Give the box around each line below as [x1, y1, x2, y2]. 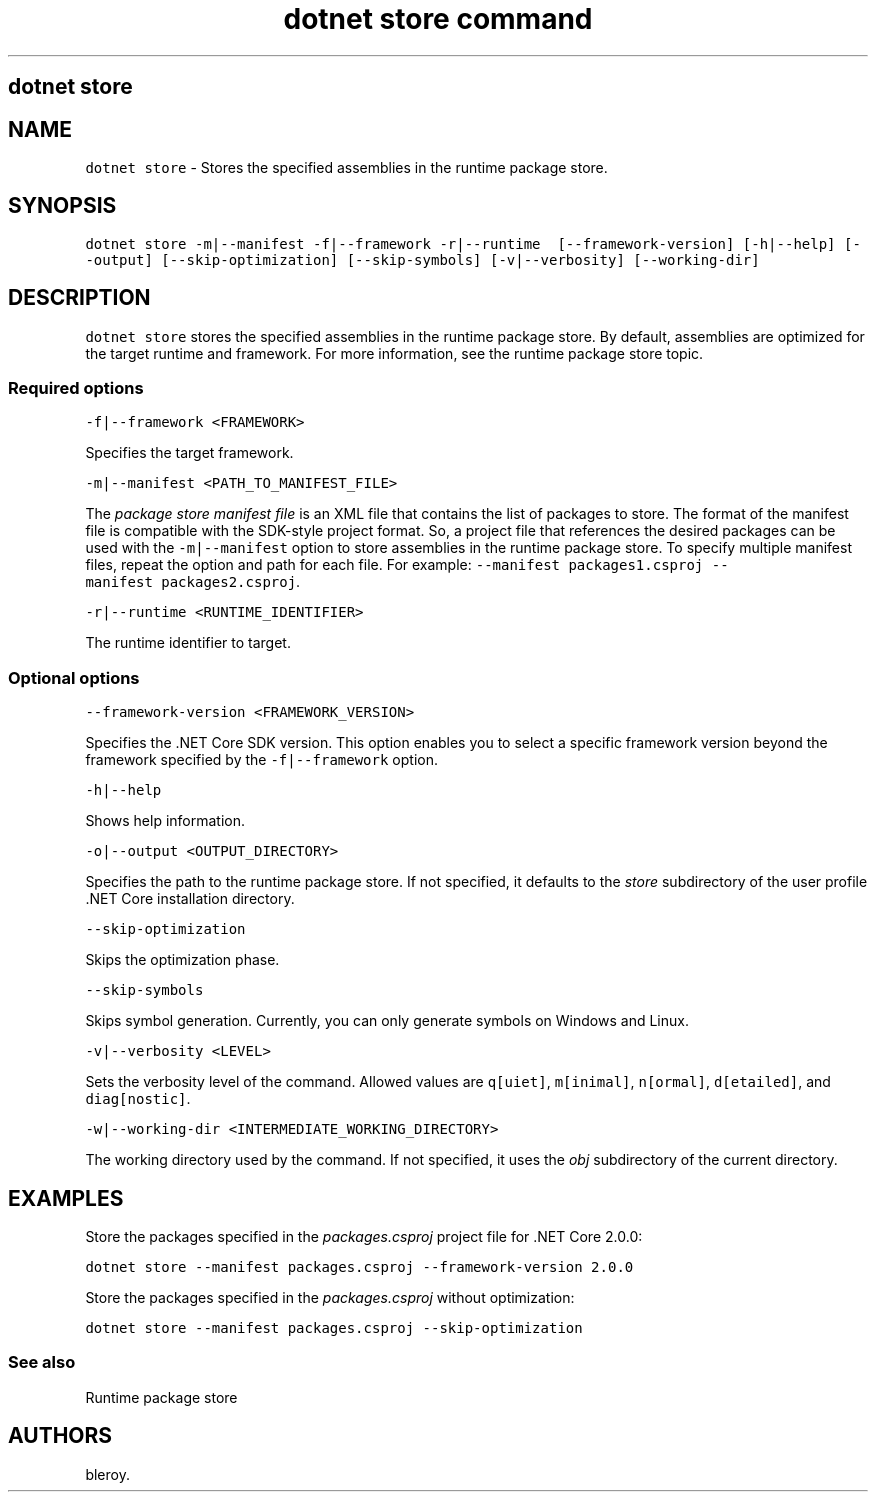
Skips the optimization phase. [85, 951, 280, 969]
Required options [8, 378, 144, 399]
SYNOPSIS [8, 193, 117, 219]
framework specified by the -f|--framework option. [85, 751, 438, 769]
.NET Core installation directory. [85, 890, 295, 908]
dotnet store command [283, 2, 593, 36]
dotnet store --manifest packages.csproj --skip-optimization [85, 1320, 583, 1337]
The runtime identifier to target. [85, 634, 291, 652]
